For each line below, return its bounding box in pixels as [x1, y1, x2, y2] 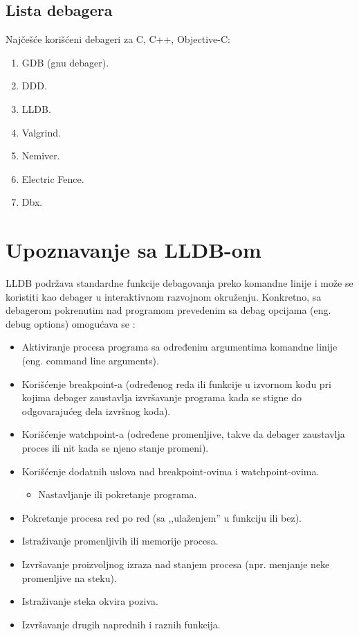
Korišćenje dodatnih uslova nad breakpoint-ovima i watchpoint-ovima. [21, 463, 320, 478]
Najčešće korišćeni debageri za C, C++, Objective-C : [6, 32, 230, 46]
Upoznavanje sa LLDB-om [6, 236, 261, 264]
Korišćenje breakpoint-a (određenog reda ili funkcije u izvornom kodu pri [21, 376, 331, 391]
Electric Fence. [21, 171, 84, 186]
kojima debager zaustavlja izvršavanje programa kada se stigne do [21, 390, 302, 405]
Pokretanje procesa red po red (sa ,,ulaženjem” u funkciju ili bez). [21, 510, 302, 524]
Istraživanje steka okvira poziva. [21, 594, 158, 608]
